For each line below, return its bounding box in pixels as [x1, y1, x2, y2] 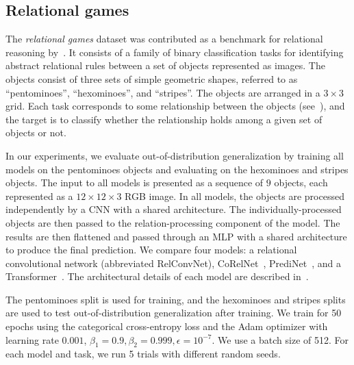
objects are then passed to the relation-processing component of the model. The [5, 215, 340, 229]
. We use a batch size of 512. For [212, 332, 349, 347]
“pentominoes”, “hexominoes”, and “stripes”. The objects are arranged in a [5, 85, 320, 99]
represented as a [5, 188, 73, 203]
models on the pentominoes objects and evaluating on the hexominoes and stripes [5, 162, 349, 176]
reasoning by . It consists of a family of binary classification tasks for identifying [5, 45, 344, 59]
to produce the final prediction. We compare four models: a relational [5, 242, 297, 257]
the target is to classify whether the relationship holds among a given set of [5, 112, 323, 126]
